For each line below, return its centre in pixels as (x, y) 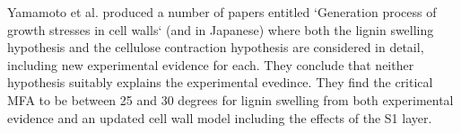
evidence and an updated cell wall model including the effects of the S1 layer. (220, 117)
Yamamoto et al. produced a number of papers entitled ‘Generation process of (222, 12)
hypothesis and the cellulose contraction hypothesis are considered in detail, (216, 47)
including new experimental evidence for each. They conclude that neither (211, 64)
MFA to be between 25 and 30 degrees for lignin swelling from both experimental (230, 99)
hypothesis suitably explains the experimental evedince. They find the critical (220, 82)
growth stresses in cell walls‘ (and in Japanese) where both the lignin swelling (221, 29)
